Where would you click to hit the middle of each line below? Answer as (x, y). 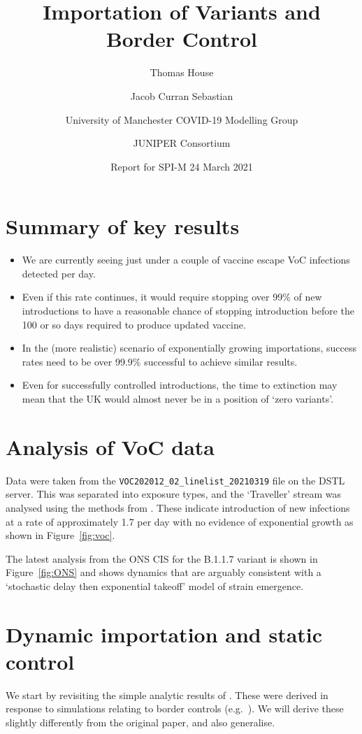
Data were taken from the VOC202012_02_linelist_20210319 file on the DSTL (175, 480)
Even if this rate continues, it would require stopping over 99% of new (172, 297)
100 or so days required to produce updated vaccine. (134, 324)
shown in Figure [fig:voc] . (60, 535)
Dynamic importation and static (164, 634)
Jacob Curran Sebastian (182, 95)
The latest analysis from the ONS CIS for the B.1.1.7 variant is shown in (162, 558)
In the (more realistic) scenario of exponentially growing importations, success (189, 348)
